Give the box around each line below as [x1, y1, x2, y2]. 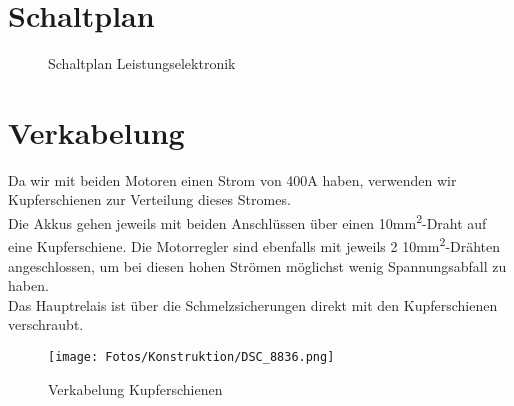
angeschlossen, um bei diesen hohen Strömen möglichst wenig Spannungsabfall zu [8, 255, 507, 276]
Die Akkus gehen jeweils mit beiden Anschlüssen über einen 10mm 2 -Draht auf [8, 210, 487, 233]
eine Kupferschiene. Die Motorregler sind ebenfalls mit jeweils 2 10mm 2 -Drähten [8, 233, 501, 256]
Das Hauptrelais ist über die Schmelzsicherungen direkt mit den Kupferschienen [8, 294, 498, 315]
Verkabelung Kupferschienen [48, 378, 223, 399]
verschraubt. [8, 314, 84, 335]
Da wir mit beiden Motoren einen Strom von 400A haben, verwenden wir [8, 169, 457, 190]
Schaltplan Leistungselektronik [48, 53, 236, 74]
